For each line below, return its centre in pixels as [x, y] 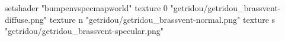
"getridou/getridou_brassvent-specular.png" [84, 31]
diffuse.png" [26, 19]
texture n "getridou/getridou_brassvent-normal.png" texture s [162, 19]
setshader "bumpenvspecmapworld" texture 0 [86, 8]
